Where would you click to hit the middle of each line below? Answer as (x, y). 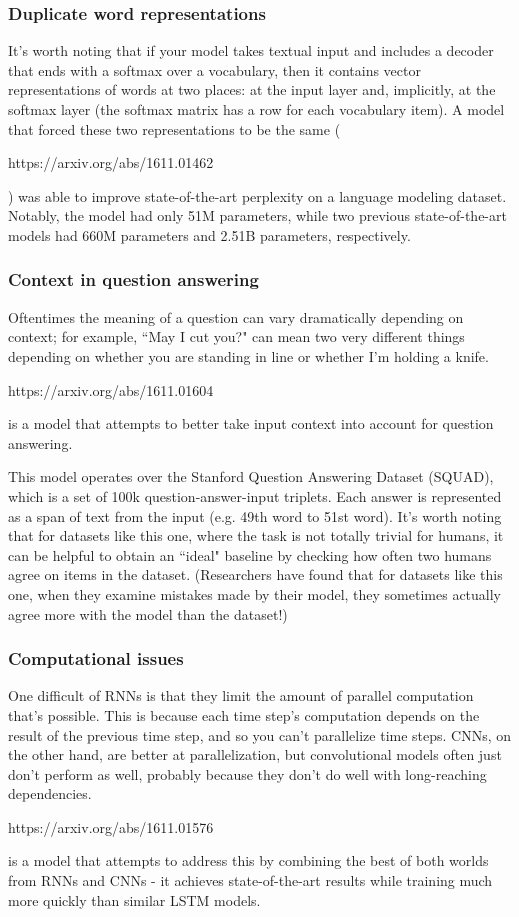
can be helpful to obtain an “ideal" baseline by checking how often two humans (250, 554)
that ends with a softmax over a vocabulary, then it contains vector (214, 69)
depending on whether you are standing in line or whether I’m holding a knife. (248, 355)
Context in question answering (133, 279)
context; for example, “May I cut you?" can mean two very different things (236, 336)
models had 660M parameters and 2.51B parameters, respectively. (209, 234)
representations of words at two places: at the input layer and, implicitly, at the (252, 89)
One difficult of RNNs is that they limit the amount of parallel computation (241, 695)
